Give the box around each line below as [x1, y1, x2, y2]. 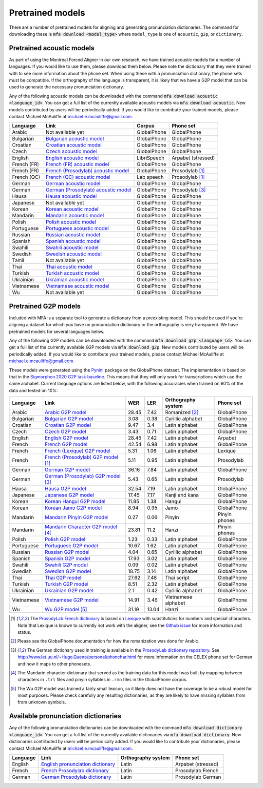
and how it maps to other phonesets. [18, 661, 92, 666]
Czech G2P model [44, 428, 86, 435]
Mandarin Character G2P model [44, 523, 118, 530]
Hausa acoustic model [45, 193, 97, 200]
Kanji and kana [165, 492, 199, 498]
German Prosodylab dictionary [41, 773, 112, 780]
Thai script [165, 574, 190, 581]
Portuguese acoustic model [45, 225, 109, 232]
